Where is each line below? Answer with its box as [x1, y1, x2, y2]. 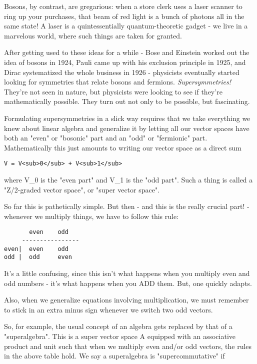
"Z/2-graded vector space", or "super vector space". [4, 184, 160, 194]
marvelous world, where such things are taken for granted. [4, 30, 182, 40]
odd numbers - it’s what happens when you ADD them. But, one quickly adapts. [4, 277, 252, 288]
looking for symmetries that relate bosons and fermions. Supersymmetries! [4, 76, 231, 87]
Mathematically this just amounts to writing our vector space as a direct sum [4, 142, 242, 152]
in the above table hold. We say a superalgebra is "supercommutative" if [4, 350, 225, 361]
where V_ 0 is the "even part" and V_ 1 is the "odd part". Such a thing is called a [4, 174, 253, 184]
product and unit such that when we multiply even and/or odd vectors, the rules [4, 340, 252, 351]
